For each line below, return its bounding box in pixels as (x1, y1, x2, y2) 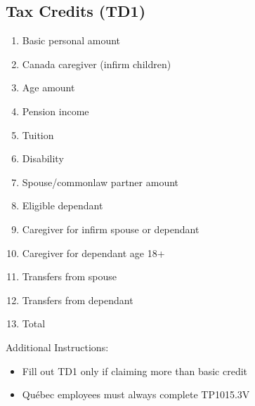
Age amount (22, 80, 75, 95)
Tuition (22, 127, 54, 142)
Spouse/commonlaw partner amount (22, 174, 179, 189)
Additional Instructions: (6, 339, 109, 354)
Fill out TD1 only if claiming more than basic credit (22, 363, 248, 378)
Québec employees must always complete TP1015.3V (22, 387, 250, 402)
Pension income (22, 103, 89, 118)
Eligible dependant (22, 198, 103, 213)
